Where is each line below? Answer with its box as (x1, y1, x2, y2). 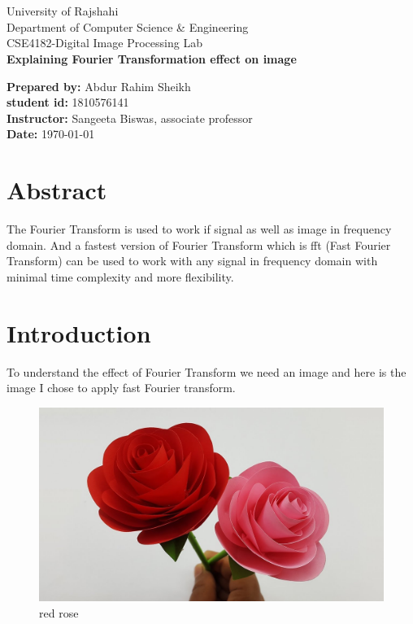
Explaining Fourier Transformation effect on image (7, 50, 297, 67)
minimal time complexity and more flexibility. (7, 268, 234, 285)
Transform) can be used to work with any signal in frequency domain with (7, 252, 378, 269)
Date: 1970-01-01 (7, 125, 95, 142)
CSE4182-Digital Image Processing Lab (7, 34, 202, 51)
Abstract (7, 173, 107, 207)
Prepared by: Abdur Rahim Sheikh (7, 77, 191, 94)
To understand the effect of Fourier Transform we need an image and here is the (7, 363, 406, 380)
